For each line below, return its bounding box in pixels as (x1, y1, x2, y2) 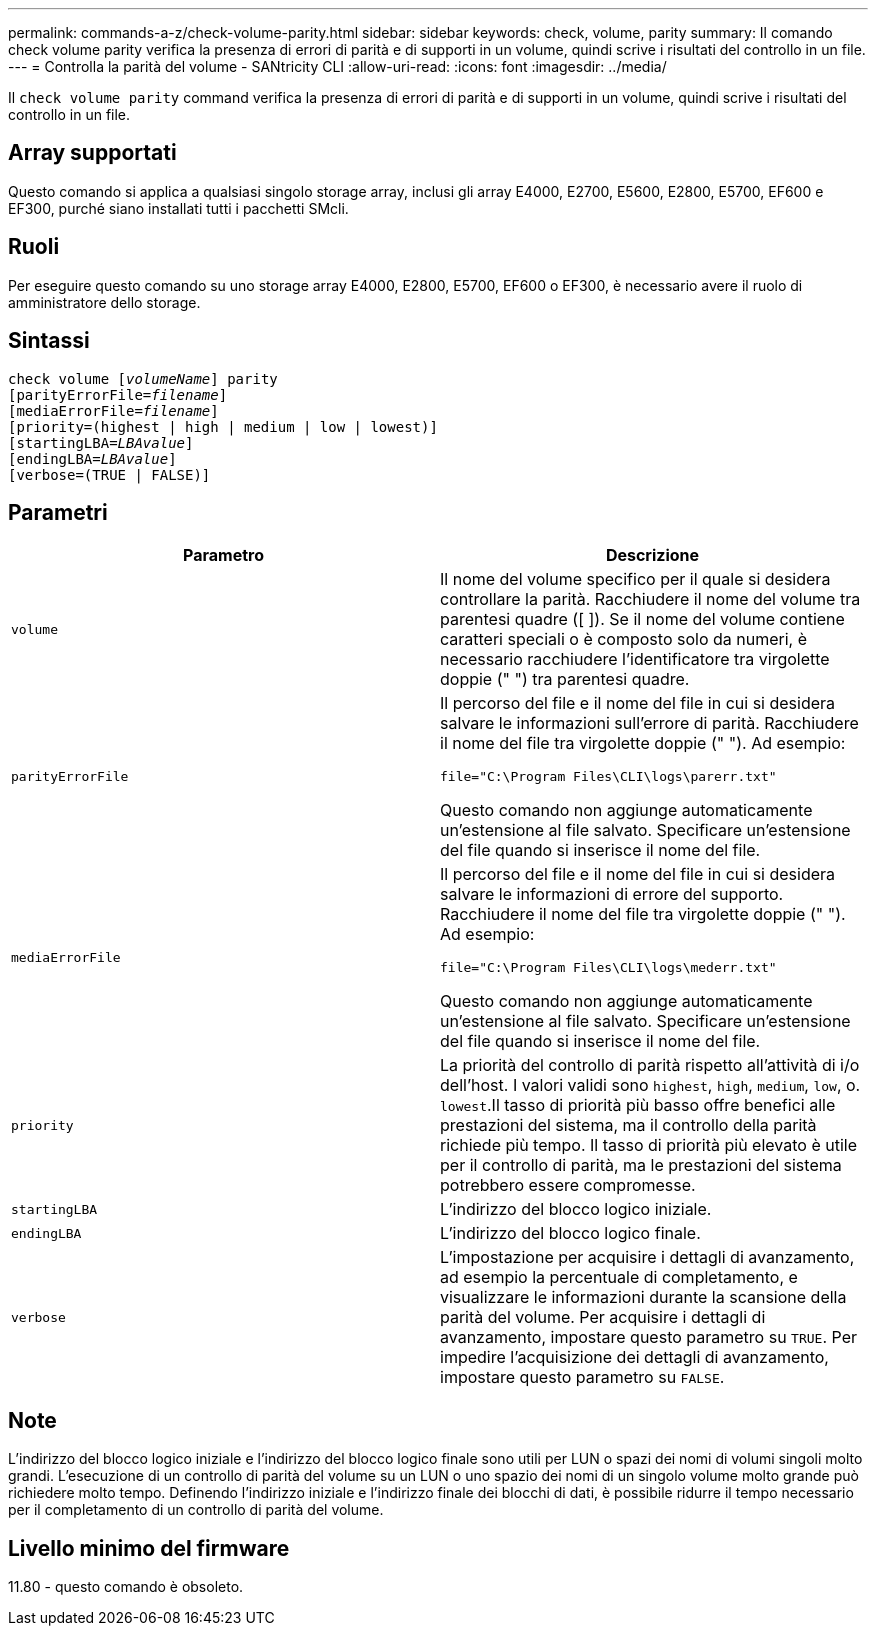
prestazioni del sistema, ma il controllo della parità (440, 1115, 817, 1136)
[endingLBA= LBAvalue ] (8, 450, 177, 467)
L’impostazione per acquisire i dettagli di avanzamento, (440, 1247, 855, 1268)
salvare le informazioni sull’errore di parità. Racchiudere (440, 713, 859, 734)
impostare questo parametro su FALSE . (440, 1367, 725, 1388)
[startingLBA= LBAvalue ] (8, 434, 194, 451)
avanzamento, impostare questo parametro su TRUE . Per (440, 1327, 857, 1348)
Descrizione (605, 545, 700, 566)
